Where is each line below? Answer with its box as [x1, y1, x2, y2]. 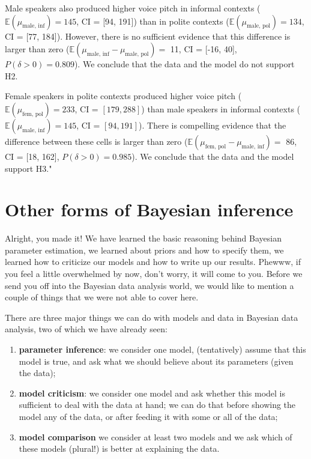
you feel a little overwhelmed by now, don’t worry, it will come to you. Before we [5, 267, 303, 280]
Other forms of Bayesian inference [5, 197, 294, 222]
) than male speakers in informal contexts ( [141, 102, 301, 115]
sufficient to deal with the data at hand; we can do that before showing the [19, 398, 296, 411]
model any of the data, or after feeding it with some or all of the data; [19, 410, 278, 422]
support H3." [5, 162, 52, 174]
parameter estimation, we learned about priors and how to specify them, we [5, 243, 284, 256]
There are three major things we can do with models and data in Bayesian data [5, 311, 298, 323]
